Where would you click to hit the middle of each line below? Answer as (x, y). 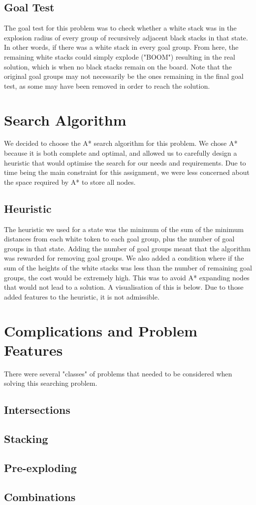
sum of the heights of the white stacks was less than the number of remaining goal (128, 268)
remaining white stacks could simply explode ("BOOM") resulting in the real (120, 56)
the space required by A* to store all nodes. (70, 182)
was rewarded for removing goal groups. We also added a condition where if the (124, 258)
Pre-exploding (40, 467)
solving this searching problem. (51, 383)
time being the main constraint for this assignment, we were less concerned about (127, 172)
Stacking (26, 439)
